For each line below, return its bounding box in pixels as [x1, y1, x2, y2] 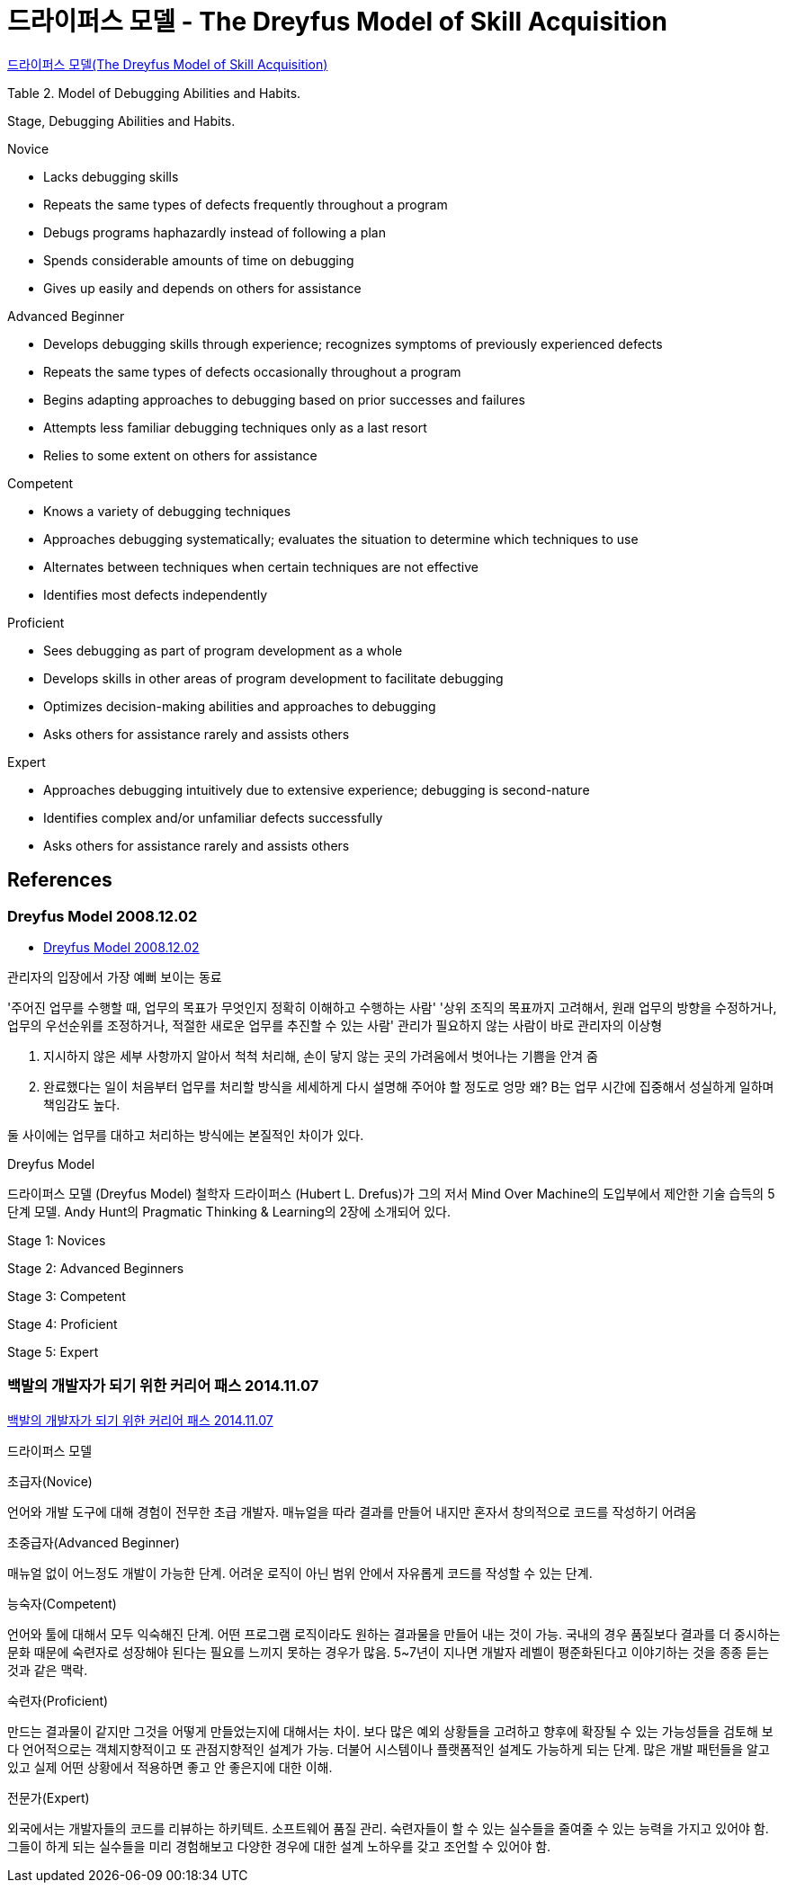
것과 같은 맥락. [7, 1662, 88, 1678]
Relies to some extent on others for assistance [43, 447, 317, 463]
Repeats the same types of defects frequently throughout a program [43, 196, 448, 212]
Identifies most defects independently [43, 586, 268, 602]
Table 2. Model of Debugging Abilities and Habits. [7, 85, 301, 101]
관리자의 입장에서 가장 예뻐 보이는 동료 [7, 968, 222, 985]
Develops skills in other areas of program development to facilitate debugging [43, 670, 504, 686]
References [7, 869, 112, 892]
